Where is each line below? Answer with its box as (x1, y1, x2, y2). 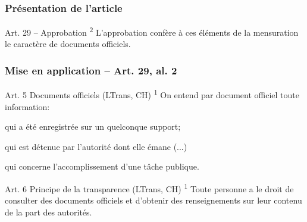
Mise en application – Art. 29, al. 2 (5, 62, 177, 77)
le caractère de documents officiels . (5, 37, 131, 50)
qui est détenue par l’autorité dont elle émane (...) (5, 140, 187, 152)
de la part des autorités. (5, 205, 92, 218)
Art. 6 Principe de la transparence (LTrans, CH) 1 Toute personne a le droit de (5, 180, 294, 195)
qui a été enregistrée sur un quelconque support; (5, 120, 181, 133)
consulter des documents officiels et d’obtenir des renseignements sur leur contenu (5, 194, 302, 207)
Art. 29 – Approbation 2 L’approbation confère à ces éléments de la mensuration (5, 24, 299, 38)
